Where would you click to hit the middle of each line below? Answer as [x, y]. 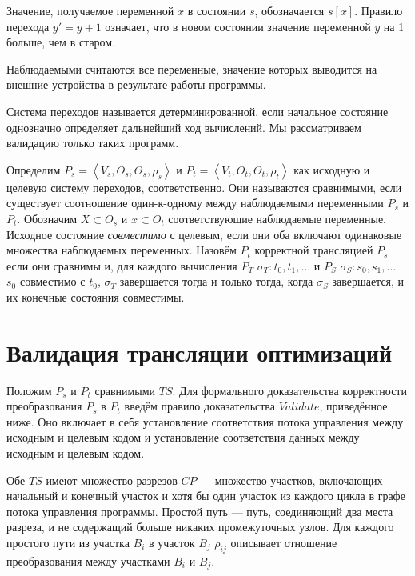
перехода [28, 26]
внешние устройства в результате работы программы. [136, 84]
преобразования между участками [88, 560]
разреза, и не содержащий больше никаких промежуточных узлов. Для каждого [200, 527]
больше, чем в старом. [61, 42]
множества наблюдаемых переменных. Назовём [122, 250]
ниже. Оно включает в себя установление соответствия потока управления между [205, 421]
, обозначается [289, 10]
